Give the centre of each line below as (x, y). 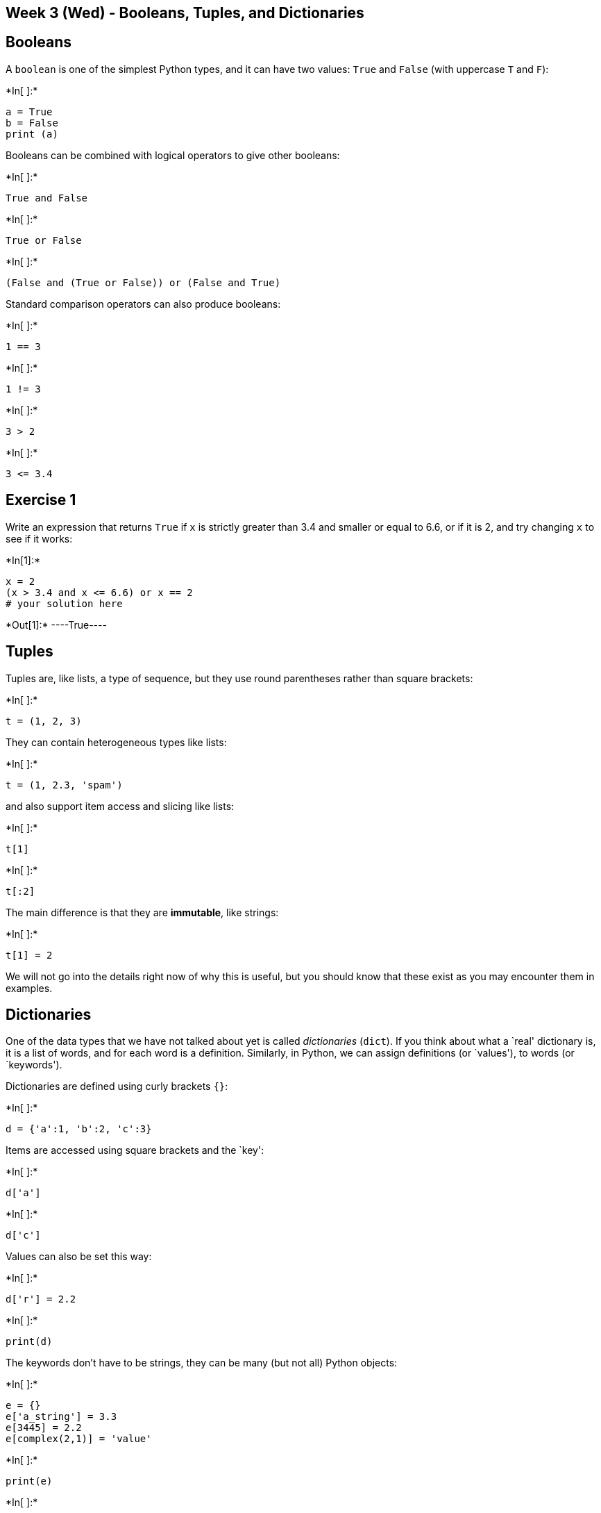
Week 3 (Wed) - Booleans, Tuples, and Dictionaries (185, 13)
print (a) (32, 134)
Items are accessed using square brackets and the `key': (135, 1150)
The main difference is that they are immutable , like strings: (142, 912)
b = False (32, 123)
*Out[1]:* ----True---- (56, 625)
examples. (29, 988)
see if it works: (39, 538)
